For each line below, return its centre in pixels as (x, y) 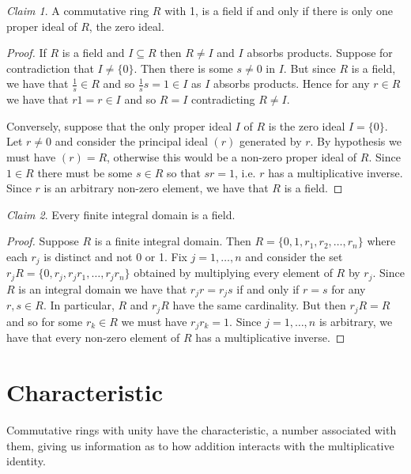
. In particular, (79, 305)
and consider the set (294, 256)
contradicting (223, 99)
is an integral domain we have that (103, 288)
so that (183, 172)
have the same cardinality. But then (259, 305)
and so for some (45, 321)
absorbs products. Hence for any (292, 83)
